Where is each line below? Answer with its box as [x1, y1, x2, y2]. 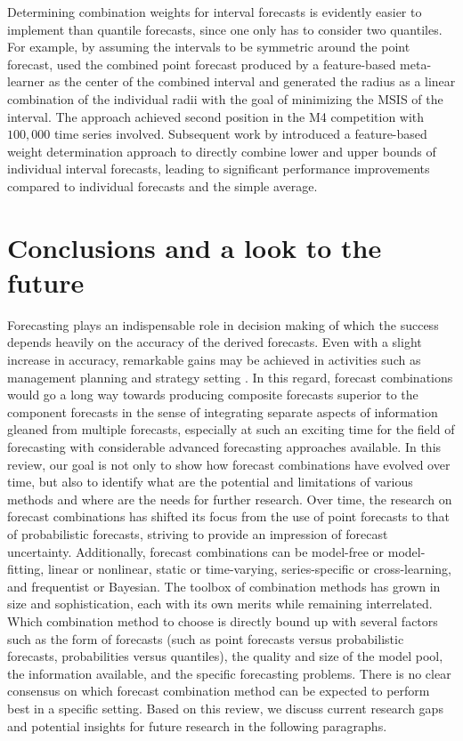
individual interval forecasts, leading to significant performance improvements [7, 159, 430, 178]
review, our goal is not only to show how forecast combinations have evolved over [7, 455, 451, 473]
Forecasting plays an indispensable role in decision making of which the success [7, 315, 439, 334]
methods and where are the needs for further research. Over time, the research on [7, 489, 452, 508]
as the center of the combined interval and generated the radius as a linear [48, 72, 456, 91]
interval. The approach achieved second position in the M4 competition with [7, 107, 425, 125]
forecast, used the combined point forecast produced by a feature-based [7, 54, 396, 73]
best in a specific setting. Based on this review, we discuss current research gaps [7, 698, 443, 717]
